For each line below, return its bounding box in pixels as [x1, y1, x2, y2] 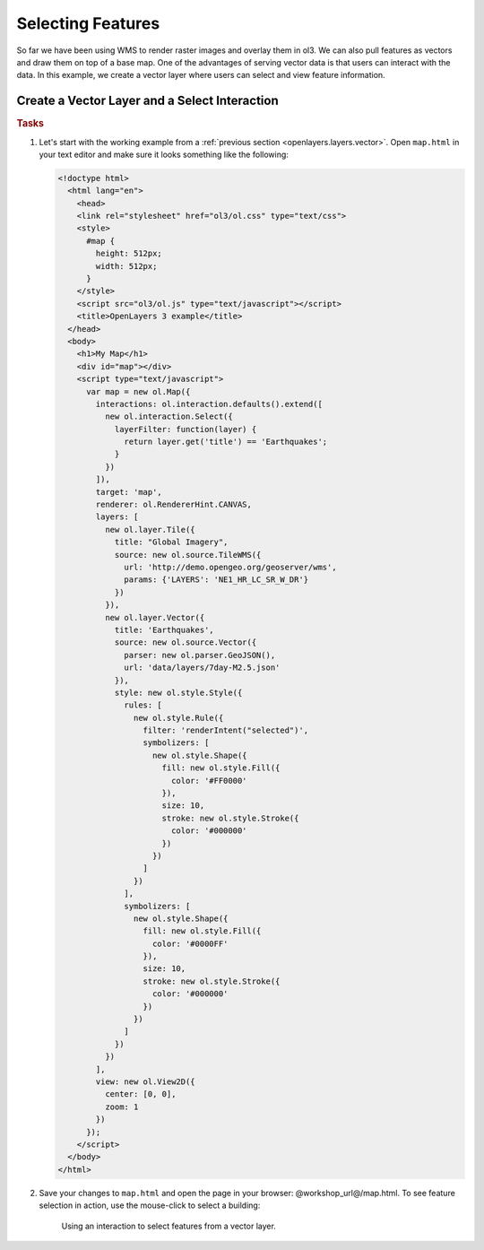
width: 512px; [95, 261, 158, 271]
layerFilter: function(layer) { [114, 424, 257, 434]
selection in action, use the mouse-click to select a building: [39, 1200, 261, 1211]
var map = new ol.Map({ [86, 386, 191, 396]
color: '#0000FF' [152, 938, 229, 949]
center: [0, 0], [104, 1089, 177, 1099]
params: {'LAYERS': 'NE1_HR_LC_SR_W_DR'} [124, 575, 309, 585]
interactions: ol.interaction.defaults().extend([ [95, 399, 323, 409]
